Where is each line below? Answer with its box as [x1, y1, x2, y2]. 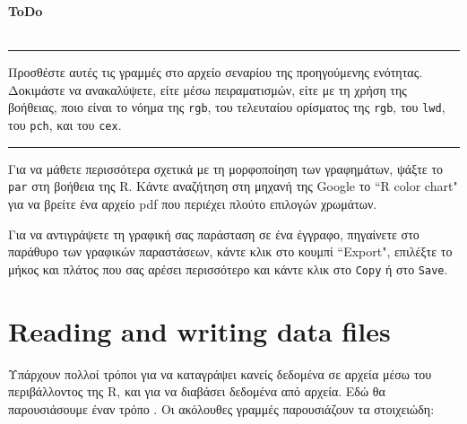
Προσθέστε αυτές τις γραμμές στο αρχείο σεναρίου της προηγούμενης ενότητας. [8, 63, 423, 82]
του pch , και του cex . [8, 116, 122, 134]
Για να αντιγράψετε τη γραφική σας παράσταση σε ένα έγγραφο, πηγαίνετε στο [8, 224, 419, 243]
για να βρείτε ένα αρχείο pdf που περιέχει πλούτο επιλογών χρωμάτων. [8, 194, 377, 212]
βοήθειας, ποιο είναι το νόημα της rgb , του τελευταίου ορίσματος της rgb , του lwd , [8, 98, 445, 117]
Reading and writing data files [8, 312, 391, 349]
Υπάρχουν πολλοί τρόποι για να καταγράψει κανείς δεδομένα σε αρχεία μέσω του [8, 364, 432, 383]
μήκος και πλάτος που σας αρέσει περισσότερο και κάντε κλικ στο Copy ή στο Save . [8, 259, 448, 278]
